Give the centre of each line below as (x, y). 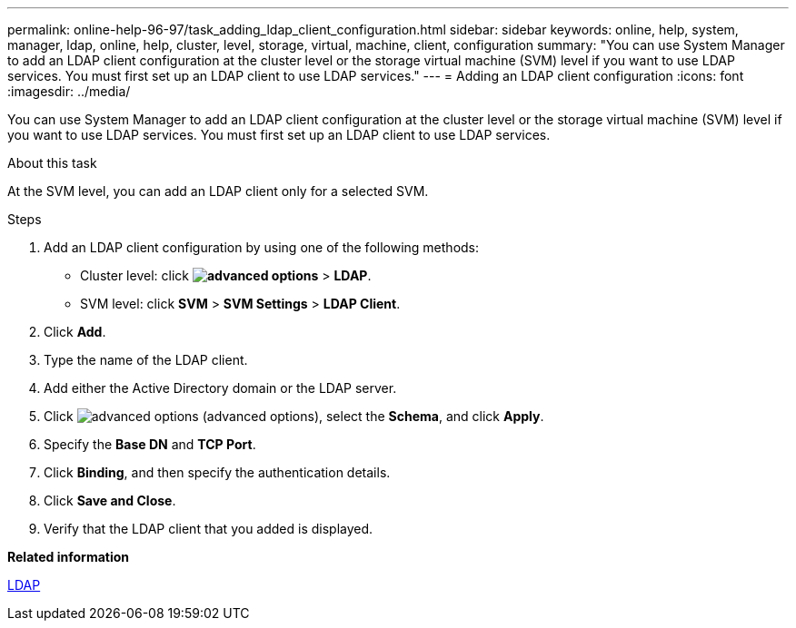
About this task (52, 163)
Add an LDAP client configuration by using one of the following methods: (262, 247)
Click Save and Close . (110, 500)
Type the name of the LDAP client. (146, 360)
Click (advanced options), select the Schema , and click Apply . (294, 416)
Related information (69, 557)
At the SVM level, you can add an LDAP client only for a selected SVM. (218, 191)
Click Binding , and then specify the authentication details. (217, 472)
